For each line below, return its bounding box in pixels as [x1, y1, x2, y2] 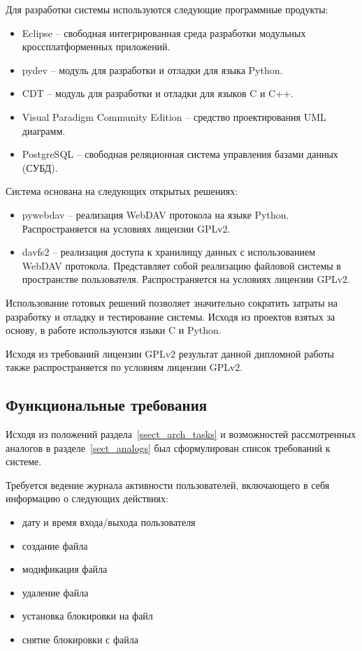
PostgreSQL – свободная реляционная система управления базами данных [22, 147, 338, 161]
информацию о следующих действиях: [6, 491, 168, 506]
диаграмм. [22, 123, 66, 138]
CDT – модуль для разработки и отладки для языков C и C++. [22, 86, 294, 101]
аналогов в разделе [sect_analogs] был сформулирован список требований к [6, 440, 331, 455]
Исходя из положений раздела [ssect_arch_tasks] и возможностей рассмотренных [6, 427, 356, 441]
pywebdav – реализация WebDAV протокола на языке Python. [22, 207, 289, 221]
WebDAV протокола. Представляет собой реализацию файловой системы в [22, 258, 341, 272]
